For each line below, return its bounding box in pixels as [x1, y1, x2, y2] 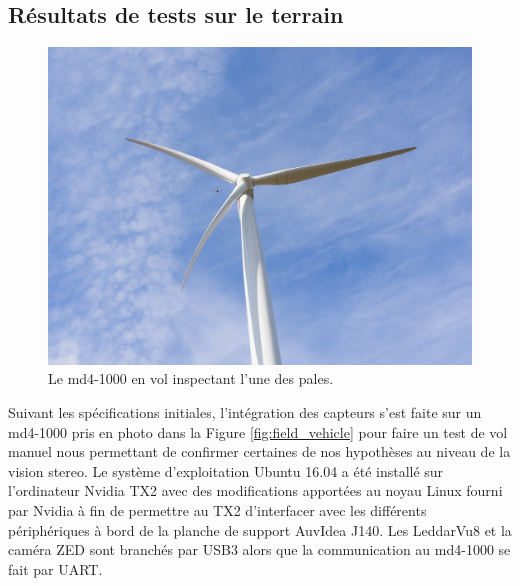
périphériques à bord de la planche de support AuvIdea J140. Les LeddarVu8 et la [8, 519, 512, 540]
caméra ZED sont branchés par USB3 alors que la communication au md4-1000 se [8, 539, 511, 560]
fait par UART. [8, 558, 103, 579]
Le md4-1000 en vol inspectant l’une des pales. [48, 368, 334, 389]
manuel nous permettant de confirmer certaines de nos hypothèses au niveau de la [8, 441, 511, 462]
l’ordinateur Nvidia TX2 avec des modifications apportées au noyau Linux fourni [8, 480, 503, 501]
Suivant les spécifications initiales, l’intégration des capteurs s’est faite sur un [8, 401, 482, 422]
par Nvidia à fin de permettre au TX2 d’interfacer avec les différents [8, 499, 427, 520]
